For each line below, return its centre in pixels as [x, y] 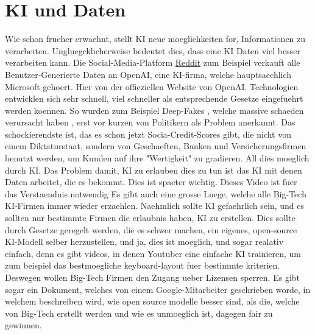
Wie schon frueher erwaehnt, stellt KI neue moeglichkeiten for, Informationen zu [155, 39]
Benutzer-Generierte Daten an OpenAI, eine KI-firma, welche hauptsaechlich [148, 74]
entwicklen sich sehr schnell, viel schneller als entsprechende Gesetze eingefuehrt [154, 98]
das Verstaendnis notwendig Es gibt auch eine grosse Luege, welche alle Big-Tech [156, 193]
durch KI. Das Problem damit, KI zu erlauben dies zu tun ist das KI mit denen [154, 170]
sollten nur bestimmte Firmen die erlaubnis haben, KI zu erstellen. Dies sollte [150, 218]
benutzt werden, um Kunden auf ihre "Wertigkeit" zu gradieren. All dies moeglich [157, 158]
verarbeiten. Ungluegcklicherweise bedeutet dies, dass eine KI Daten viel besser [153, 50]
